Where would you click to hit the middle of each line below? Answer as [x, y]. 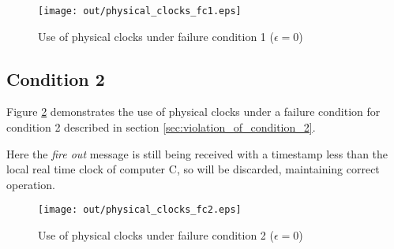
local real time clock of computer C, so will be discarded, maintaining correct [193, 169]
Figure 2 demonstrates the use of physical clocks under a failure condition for [193, 111]
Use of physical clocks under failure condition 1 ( [156, 36]
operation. [31, 184]
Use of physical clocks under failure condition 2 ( [156, 235]
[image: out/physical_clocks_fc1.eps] [140, 11]
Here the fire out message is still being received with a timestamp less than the [197, 153]
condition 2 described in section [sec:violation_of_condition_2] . [161, 127]
